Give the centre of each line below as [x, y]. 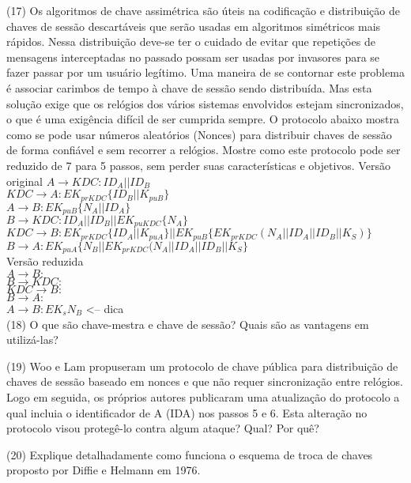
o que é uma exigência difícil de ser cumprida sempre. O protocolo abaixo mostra [203, 119]
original [25, 181]
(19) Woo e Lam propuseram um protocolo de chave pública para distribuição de [202, 366]
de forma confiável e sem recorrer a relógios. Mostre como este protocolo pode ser [204, 150]
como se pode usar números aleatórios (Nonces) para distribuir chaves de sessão [199, 134]
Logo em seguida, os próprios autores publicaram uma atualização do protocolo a [203, 396]
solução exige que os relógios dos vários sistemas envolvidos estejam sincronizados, [205, 103]
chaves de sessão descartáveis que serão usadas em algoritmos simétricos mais [194, 26]
